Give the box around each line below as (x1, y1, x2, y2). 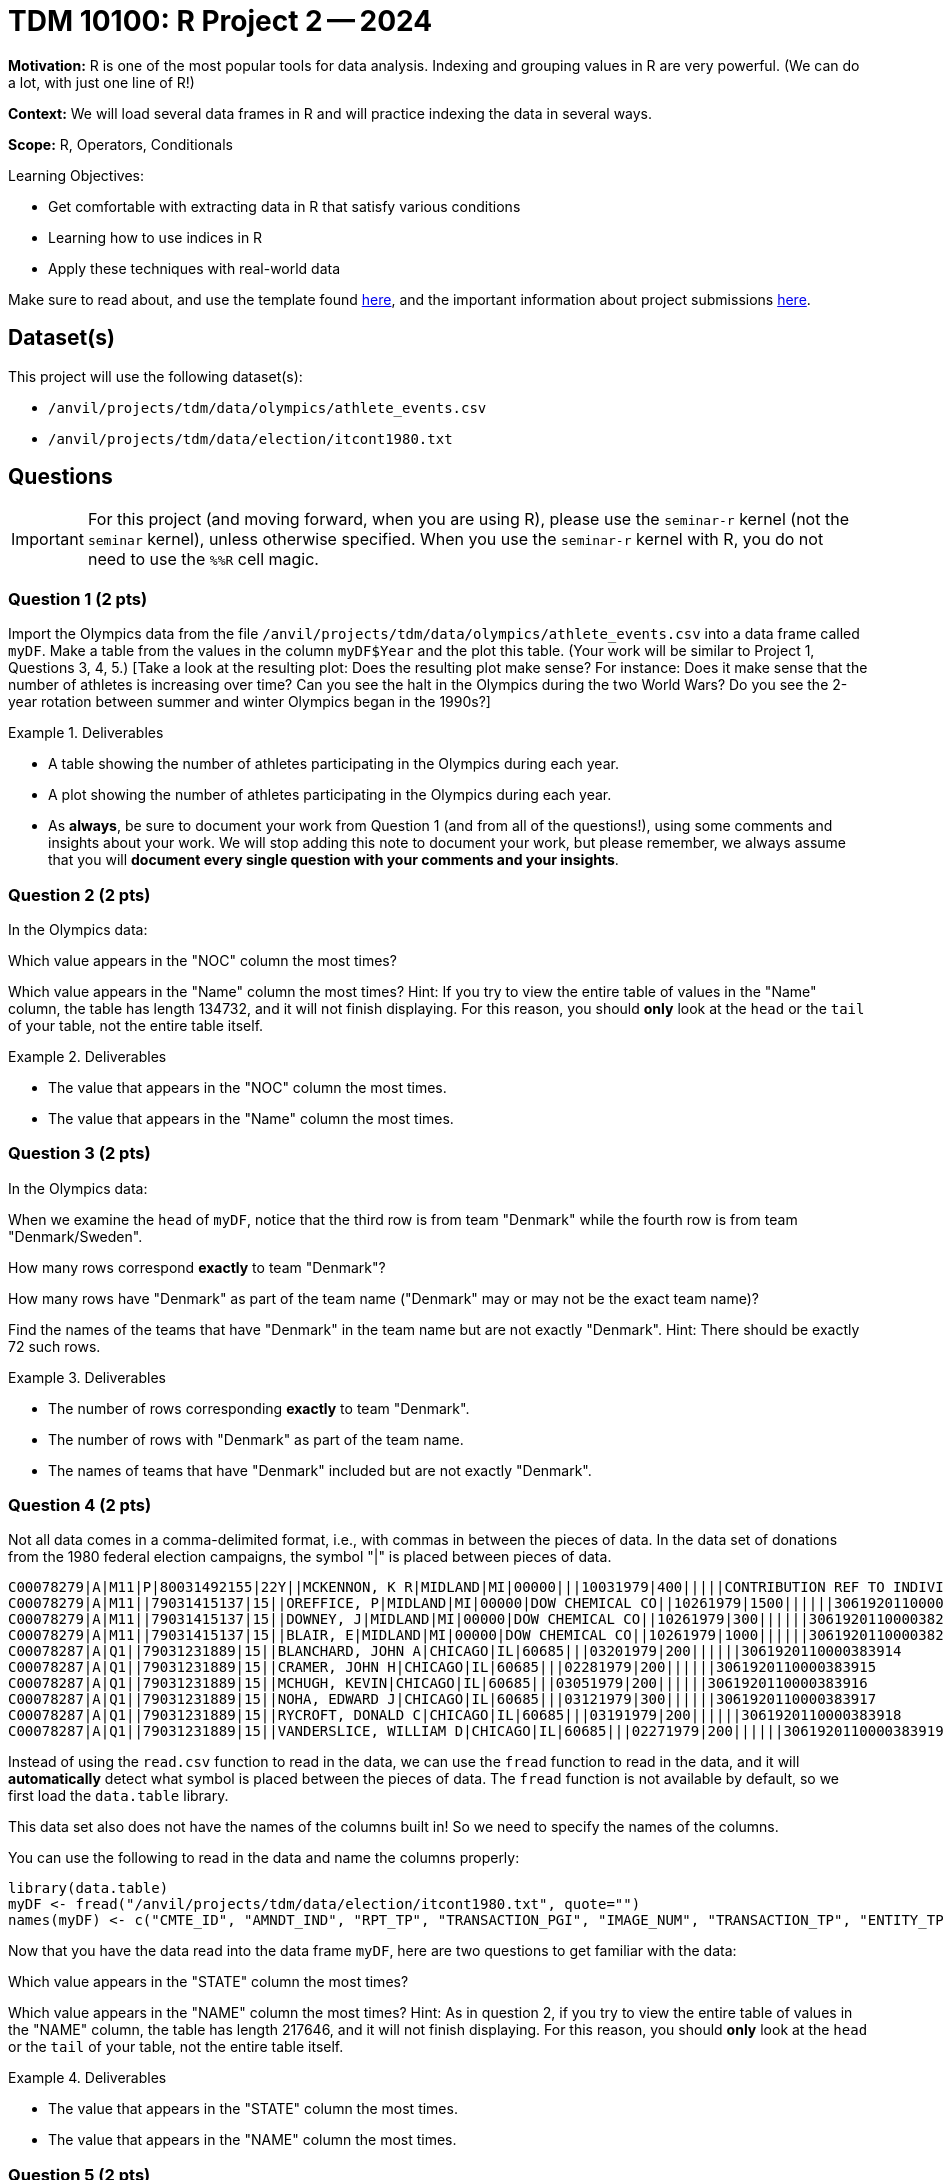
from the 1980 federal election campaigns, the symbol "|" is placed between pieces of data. (8, 1548, 612, 1566)
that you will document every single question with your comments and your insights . (48, 851, 619, 869)
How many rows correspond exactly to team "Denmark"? (8, 1258, 386, 1276)
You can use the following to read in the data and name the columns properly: (8, 1849, 520, 1867)
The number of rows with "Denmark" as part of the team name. (48, 1430, 464, 1448)
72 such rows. (8, 1337, 101, 1355)
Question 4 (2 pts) (8, 1495, 152, 1516)
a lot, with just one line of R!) (8, 73, 195, 91)
